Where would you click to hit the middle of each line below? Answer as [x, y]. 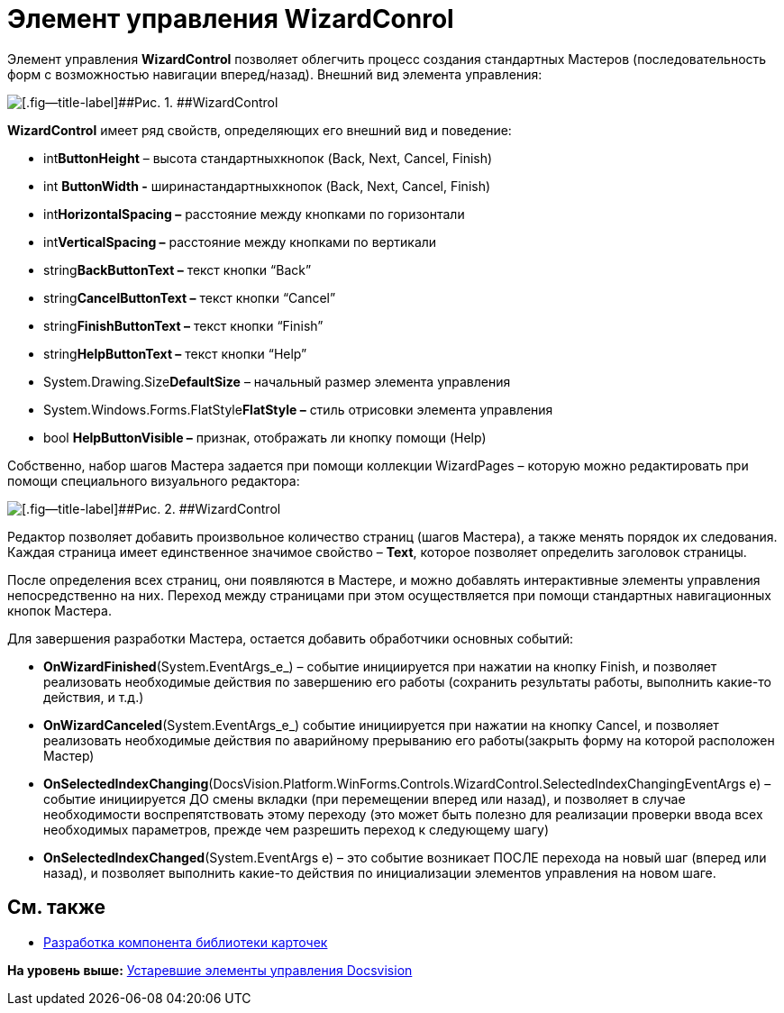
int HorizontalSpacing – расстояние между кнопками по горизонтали [254, 214]
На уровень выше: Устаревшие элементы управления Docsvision [210, 970]
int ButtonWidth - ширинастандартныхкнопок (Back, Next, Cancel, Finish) [267, 186]
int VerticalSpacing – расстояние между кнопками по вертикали [240, 242]
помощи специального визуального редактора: [154, 480]
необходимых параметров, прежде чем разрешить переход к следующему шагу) [296, 829]
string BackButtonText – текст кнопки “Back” [178, 269]
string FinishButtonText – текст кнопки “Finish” [183, 325]
